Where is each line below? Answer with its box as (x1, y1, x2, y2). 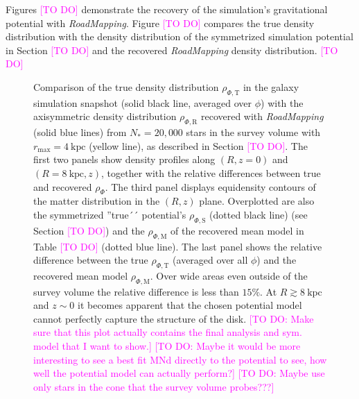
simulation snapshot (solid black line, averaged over (33, 95, 252, 110)
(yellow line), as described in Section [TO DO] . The (89, 138, 308, 153)
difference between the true (33, 253, 148, 267)
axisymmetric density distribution (33, 109, 177, 124)
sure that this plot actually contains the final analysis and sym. (33, 325, 302, 339)
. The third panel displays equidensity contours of (105, 179, 316, 194)
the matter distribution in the (33, 194, 160, 208)
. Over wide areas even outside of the (150, 268, 308, 282)
